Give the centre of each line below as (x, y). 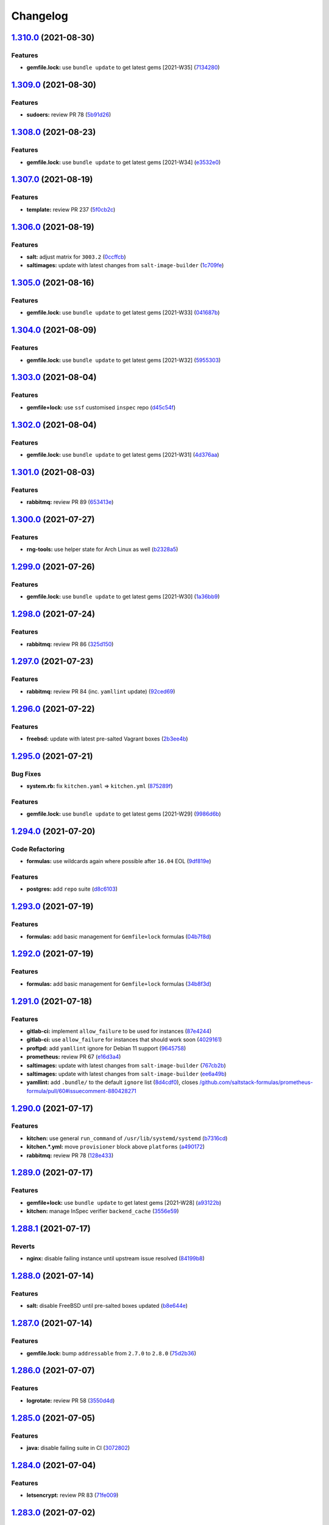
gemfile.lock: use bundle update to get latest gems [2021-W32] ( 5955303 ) (124, 360)
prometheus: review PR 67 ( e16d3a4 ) (74, 1057)
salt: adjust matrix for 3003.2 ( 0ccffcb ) (76, 257)
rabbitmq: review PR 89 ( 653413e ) (70, 502)
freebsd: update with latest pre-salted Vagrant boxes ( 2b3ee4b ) (107, 739)
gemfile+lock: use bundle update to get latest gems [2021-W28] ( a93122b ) (124, 1202)
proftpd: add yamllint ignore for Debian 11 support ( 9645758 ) (106, 1048)
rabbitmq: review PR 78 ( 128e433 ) (70, 1155)
